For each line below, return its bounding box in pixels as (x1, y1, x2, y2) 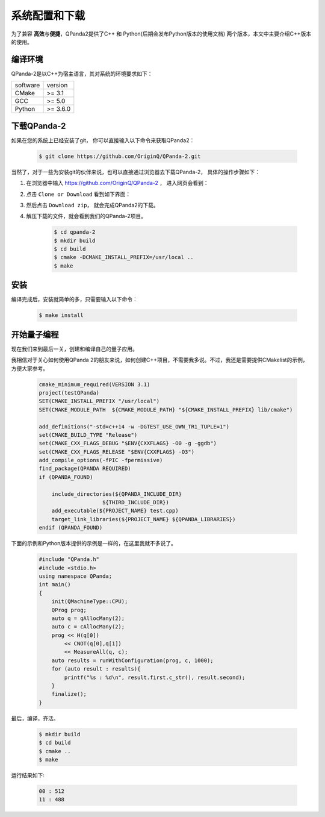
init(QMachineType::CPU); (51, 598, 128, 605)
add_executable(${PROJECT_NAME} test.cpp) (51, 507, 179, 515)
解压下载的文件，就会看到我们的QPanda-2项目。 (26, 213, 147, 220)
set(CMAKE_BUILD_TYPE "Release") (39, 431, 138, 438)
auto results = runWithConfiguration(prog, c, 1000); (51, 657, 214, 664)
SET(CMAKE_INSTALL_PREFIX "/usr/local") (39, 398, 159, 405)
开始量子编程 (11, 329, 59, 340)
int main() (39, 581, 71, 588)
